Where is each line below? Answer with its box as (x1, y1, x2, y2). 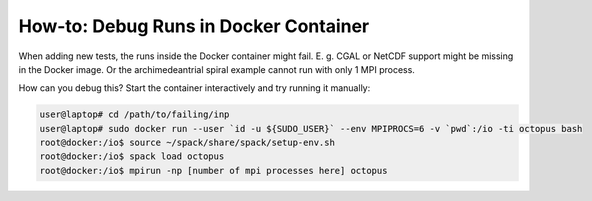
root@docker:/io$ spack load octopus (39, 151, 225, 162)
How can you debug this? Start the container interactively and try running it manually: (18, 82, 371, 94)
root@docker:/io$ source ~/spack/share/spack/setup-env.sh (39, 137, 335, 149)
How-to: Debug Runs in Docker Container (18, 15, 370, 37)
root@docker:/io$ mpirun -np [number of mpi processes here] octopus (39, 165, 388, 176)
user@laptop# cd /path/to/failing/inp (39, 109, 230, 120)
